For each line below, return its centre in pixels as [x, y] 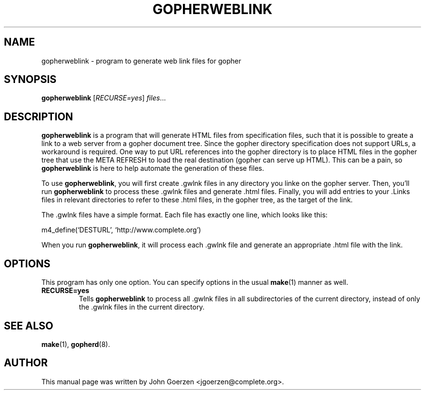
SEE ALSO [29, 326]
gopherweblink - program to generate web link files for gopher [141, 61]
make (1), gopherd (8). [76, 344]
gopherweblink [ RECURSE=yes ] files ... [104, 98]
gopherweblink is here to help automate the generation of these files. [153, 168]
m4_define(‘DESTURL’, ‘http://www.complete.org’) [121, 230]
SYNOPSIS [30, 80]
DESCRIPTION [39, 116]
